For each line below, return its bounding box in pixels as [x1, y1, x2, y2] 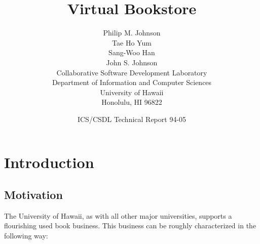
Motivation [4, 187, 63, 202]
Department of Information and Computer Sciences [52, 77, 212, 88]
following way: [4, 230, 48, 241]
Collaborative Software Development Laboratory [56, 67, 207, 77]
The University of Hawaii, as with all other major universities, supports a [4, 210, 232, 221]
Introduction [4, 152, 94, 173]
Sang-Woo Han [108, 47, 155, 58]
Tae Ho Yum [112, 37, 152, 48]
